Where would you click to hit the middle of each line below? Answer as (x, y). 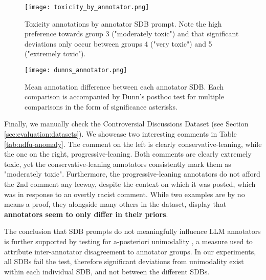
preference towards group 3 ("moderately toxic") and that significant (132, 34)
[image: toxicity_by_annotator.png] (87, 7)
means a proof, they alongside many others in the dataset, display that (115, 204)
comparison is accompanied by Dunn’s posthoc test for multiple (124, 96)
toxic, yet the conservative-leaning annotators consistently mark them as (118, 164)
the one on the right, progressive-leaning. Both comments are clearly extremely (128, 154)
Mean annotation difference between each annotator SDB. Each (124, 86)
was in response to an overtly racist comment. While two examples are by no (125, 194)
